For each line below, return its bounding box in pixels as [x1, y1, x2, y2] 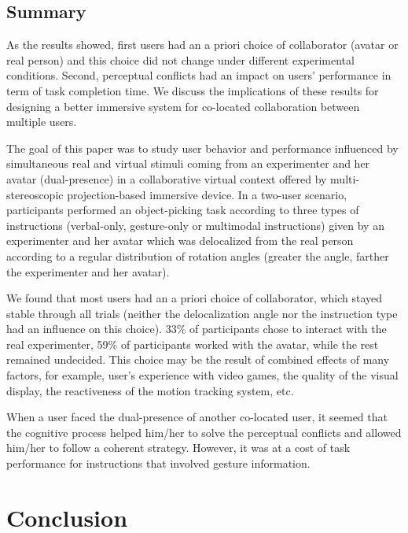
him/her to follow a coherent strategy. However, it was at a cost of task [6, 439, 351, 456]
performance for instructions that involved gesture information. [6, 455, 311, 472]
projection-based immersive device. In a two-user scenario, [67, 186, 347, 202]
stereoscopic [6, 186, 64, 202]
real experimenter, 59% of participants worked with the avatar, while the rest [6, 335, 379, 352]
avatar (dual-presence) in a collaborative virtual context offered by [6, 170, 327, 187]
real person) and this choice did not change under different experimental [6, 51, 355, 68]
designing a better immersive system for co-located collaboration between [6, 98, 360, 114]
